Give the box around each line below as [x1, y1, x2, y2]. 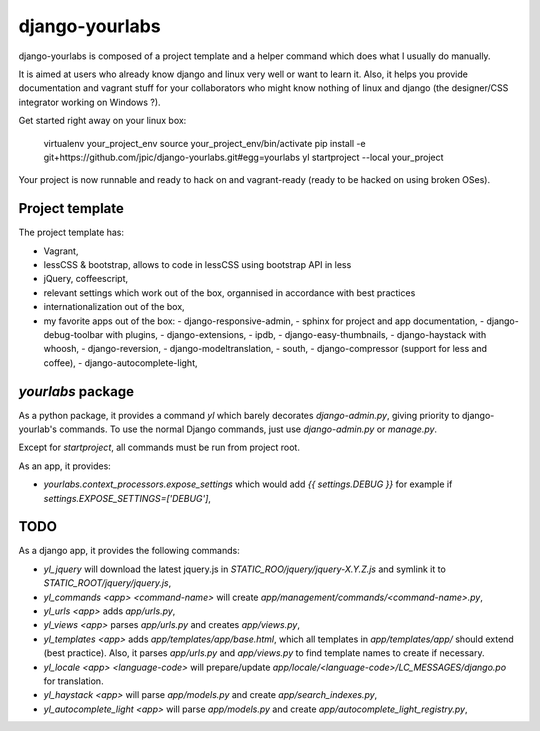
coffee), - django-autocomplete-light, [43, 356, 198, 369]
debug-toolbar [43, 328, 104, 340]
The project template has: [18, 226, 125, 239]
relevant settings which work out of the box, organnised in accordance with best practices [43, 286, 416, 299]
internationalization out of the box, [43, 301, 185, 313]
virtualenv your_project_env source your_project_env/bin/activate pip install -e [43, 137, 366, 149]
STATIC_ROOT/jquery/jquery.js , [43, 577, 172, 589]
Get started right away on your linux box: [18, 115, 187, 127]
